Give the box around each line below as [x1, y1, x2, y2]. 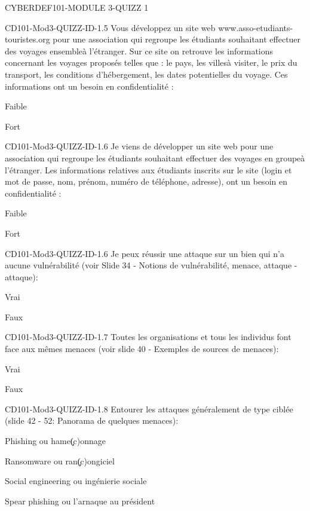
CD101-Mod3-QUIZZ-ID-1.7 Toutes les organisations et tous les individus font [5, 331, 291, 343]
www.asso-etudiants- [218, 21, 293, 33]
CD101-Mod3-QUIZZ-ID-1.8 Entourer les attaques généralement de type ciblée [5, 402, 293, 415]
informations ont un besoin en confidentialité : [5, 79, 174, 92]
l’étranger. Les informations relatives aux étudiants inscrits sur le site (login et [5, 163, 292, 176]
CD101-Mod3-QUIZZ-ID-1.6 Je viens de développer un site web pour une [5, 140, 274, 152]
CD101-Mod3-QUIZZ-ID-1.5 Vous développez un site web [5, 21, 216, 33]
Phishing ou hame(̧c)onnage [5, 434, 106, 447]
